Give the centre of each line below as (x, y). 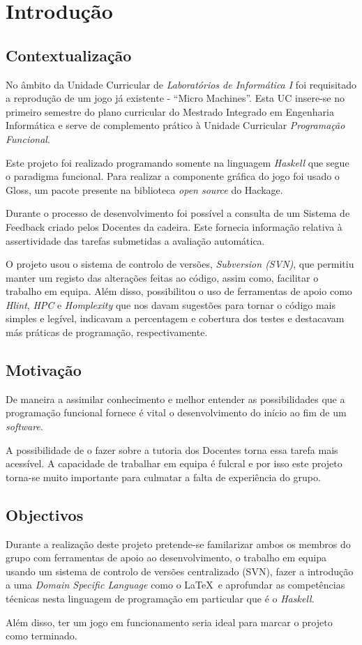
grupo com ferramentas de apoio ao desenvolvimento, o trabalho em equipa (166, 557)
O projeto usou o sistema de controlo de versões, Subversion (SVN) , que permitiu (180, 264)
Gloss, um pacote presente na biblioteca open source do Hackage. (144, 189)
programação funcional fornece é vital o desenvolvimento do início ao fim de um (176, 412)
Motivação (44, 370)
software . (24, 426)
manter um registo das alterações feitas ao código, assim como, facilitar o (162, 277)
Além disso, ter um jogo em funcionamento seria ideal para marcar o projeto (169, 622)
